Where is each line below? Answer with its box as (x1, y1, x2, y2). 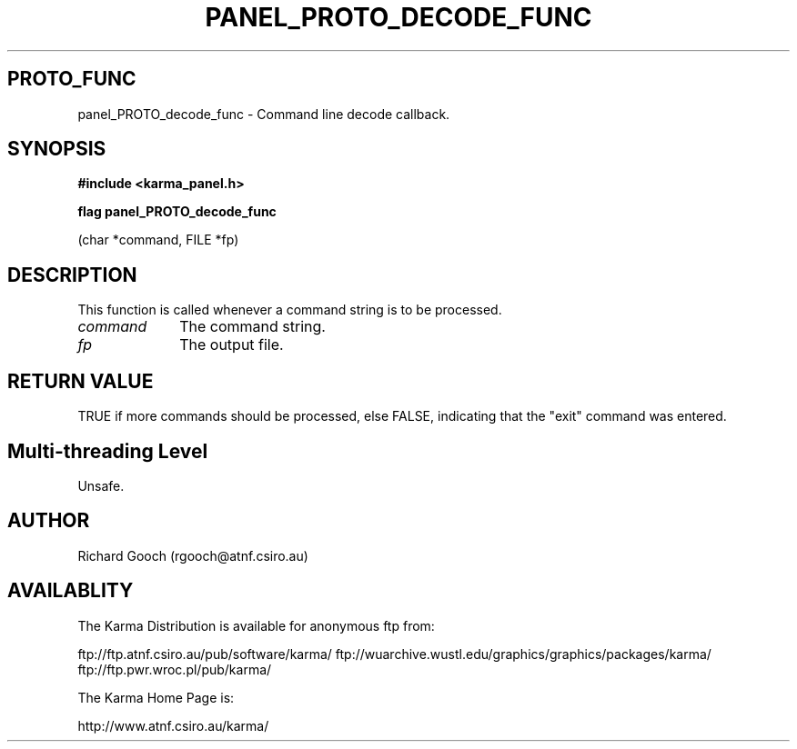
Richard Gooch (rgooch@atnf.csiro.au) (77, 547, 308, 564)
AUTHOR (7, 509, 90, 533)
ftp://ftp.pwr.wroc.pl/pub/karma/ (77, 661, 272, 677)
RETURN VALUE (7, 369, 154, 393)
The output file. (179, 335, 284, 355)
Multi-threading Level (7, 439, 208, 463)
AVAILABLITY (7, 579, 134, 603)
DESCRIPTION (7, 263, 137, 286)
